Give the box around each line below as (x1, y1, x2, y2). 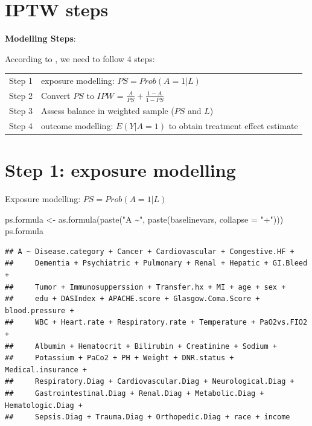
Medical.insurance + (5, 365, 88, 374)
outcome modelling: (40, 119, 113, 132)
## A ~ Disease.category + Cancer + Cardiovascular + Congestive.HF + (5, 247, 294, 256)
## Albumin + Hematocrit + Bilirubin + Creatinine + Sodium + (5, 342, 278, 351)
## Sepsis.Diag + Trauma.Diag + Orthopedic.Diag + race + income (5, 413, 290, 422)
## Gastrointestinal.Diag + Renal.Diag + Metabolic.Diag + (5, 389, 264, 398)
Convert (40, 89, 71, 101)
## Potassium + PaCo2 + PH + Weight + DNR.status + (5, 354, 234, 363)
